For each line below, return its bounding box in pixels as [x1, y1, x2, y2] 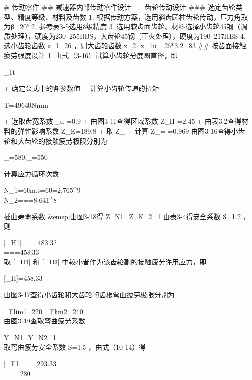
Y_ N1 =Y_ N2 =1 [4, 332, 56, 342]
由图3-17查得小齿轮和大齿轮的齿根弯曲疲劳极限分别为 [4, 290, 175, 300]
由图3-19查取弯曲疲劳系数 [4, 316, 85, 326]
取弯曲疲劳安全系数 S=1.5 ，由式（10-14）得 [4, 342, 146, 352]
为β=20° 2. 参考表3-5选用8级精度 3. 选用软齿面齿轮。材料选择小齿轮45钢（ [4, 21, 241, 31]
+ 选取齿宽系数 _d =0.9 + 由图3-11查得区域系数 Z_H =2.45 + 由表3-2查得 [4, 116, 242, 126]
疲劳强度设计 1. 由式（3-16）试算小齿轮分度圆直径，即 [4, 50, 178, 60]
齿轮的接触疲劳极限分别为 [24, 135, 107, 146]
